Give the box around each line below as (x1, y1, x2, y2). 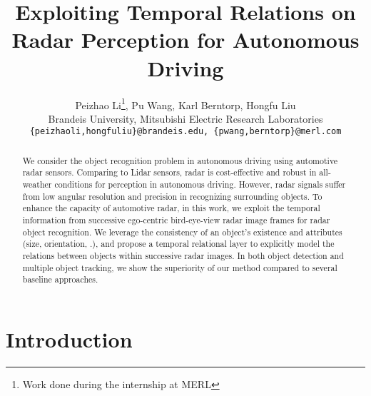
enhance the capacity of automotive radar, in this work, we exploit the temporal (22, 202, 320, 214)
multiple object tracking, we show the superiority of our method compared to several (22, 261, 337, 273)
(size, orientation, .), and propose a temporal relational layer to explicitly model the (22, 238, 335, 250)
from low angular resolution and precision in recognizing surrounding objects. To (22, 190, 322, 202)
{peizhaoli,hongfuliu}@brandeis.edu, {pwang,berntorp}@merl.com (29, 126, 342, 137)
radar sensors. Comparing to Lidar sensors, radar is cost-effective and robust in (22, 166, 317, 178)
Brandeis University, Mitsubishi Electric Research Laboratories (48, 111, 323, 126)
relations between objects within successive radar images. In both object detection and (22, 250, 344, 262)
